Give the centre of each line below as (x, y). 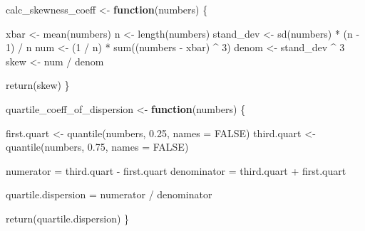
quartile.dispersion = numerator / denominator (109, 194)
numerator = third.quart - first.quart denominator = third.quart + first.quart (176, 170)
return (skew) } (38, 85)
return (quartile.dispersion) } (68, 218)
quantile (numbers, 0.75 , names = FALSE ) (97, 147)
